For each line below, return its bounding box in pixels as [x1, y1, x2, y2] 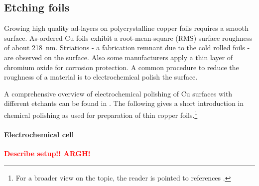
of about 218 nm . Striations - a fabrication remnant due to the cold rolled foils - [4, 42, 250, 53]
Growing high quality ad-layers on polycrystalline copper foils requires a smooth [4, 23, 249, 33]
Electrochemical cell [4, 129, 74, 139]
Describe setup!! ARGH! [4, 148, 91, 158]
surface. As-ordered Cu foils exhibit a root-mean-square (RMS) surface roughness [4, 32, 253, 43]
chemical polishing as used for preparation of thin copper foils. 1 [4, 108, 198, 120]
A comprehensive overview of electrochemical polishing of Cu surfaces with [4, 88, 233, 98]
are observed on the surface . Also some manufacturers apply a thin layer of [4, 52, 233, 62]
